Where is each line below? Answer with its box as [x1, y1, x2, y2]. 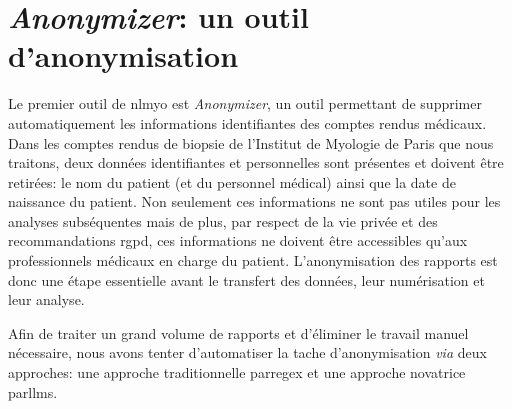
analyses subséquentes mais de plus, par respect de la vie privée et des [8, 210, 438, 231]
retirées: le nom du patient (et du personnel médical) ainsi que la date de [8, 171, 456, 192]
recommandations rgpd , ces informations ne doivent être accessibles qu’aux [8, 230, 468, 251]
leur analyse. [8, 289, 85, 310]
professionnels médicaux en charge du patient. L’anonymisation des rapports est [8, 250, 498, 271]
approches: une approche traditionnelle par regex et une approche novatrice [8, 362, 466, 383]
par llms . [8, 381, 58, 402]
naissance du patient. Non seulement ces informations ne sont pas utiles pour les [8, 191, 501, 212]
